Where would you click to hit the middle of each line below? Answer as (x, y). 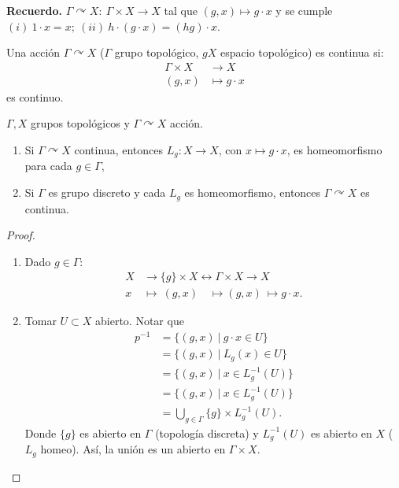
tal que (181, 10)
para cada (48, 166)
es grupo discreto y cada (107, 192)
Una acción (33, 52)
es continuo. (35, 96)
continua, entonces (118, 150)
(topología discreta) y (207, 433)
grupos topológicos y (80, 123)
